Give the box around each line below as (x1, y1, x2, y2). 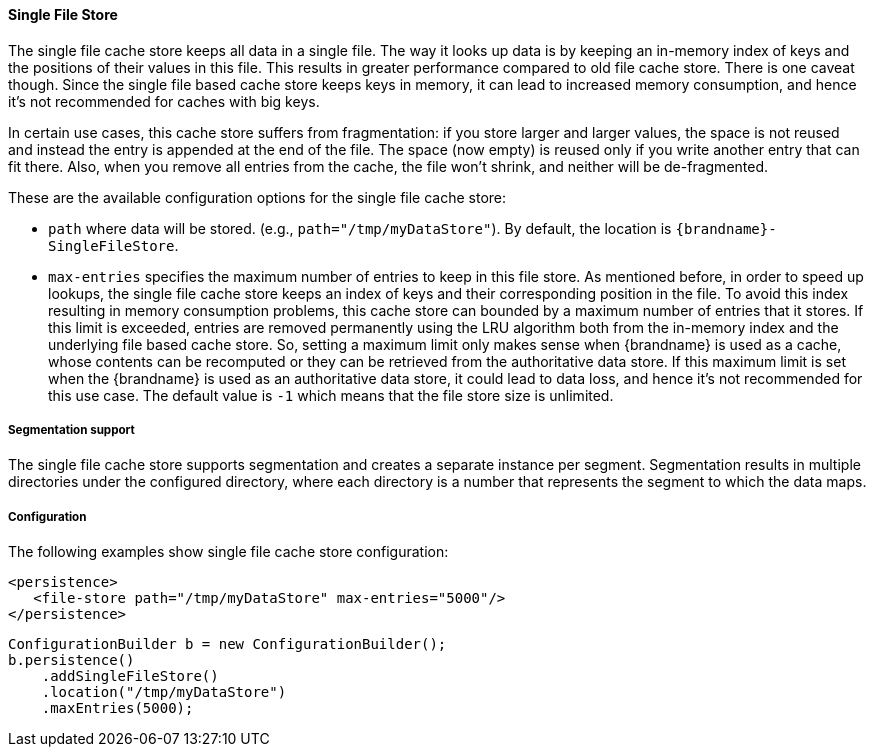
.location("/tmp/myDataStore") (41, 684, 287, 701)
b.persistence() (8, 652, 135, 669)
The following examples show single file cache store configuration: (8, 543, 449, 561)
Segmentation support (8, 423, 135, 437)
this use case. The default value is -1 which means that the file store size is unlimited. (48, 386, 614, 404)
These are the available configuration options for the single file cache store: (8, 188, 507, 206)
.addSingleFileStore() (41, 668, 219, 685)
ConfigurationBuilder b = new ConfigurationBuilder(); (8, 636, 447, 653)
